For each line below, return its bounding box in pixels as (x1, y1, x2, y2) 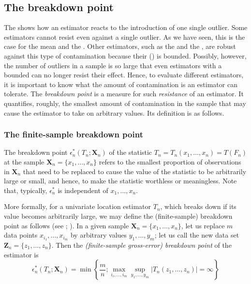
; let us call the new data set (154, 230, 239, 240)
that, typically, (4, 185, 47, 195)
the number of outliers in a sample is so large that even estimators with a (4, 60, 222, 70)
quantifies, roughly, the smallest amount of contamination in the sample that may (4, 98, 246, 108)
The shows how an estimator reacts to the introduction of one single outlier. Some (4, 22, 248, 32)
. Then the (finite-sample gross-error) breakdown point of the (51, 239, 232, 250)
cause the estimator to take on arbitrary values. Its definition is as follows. (4, 107, 224, 118)
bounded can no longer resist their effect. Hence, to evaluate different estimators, (4, 70, 244, 80)
